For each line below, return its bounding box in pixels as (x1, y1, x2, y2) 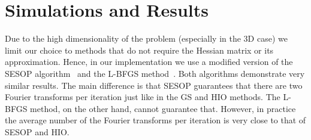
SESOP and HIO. (5, 125, 70, 138)
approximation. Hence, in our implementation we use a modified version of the (5, 55, 293, 68)
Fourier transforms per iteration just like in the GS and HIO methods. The (5, 91, 280, 103)
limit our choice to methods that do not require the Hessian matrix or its (5, 43, 274, 56)
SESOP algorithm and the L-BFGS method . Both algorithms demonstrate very (5, 67, 305, 79)
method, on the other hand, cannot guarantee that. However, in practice (30, 102, 296, 114)
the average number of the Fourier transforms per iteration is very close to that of (5, 114, 306, 126)
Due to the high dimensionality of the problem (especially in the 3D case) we (5, 32, 288, 45)
